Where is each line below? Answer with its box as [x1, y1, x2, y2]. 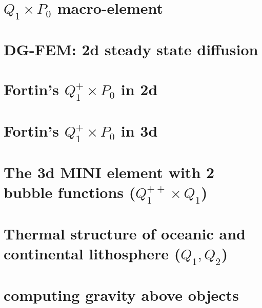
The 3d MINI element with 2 [4, 161, 215, 182]
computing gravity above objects [4, 284, 239, 305]
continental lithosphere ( [4, 243, 181, 264]
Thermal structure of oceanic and [4, 223, 246, 244]
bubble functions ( [4, 182, 136, 203]
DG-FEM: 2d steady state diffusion [4, 38, 258, 59]
